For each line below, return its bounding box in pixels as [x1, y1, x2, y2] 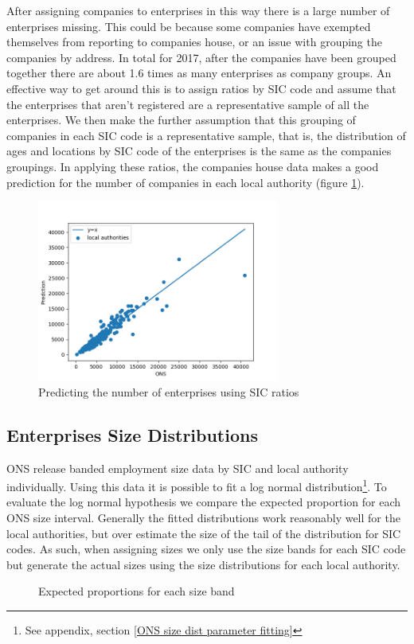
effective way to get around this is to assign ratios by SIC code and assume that [6, 80, 396, 96]
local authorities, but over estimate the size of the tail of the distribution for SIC [6, 525, 401, 541]
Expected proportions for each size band [38, 583, 235, 599]
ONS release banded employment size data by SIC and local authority [6, 459, 349, 476]
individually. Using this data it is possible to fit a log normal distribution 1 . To [6, 476, 387, 494]
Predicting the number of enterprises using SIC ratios [38, 383, 299, 400]
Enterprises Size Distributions [6, 422, 258, 447]
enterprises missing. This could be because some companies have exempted [6, 18, 371, 34]
